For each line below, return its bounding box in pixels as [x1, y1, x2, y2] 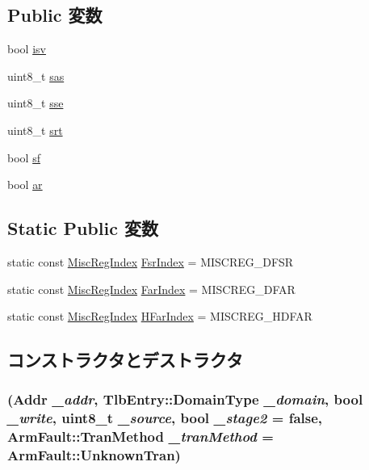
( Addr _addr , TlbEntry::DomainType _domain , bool [7, 389, 363, 409]
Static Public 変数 [7, 216, 158, 241]
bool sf [7, 149, 40, 166]
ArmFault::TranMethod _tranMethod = [7, 426, 274, 447]
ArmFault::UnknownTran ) [7, 445, 181, 465]
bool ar [7, 176, 43, 193]
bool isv [7, 40, 46, 57]
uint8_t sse [7, 94, 64, 111]
